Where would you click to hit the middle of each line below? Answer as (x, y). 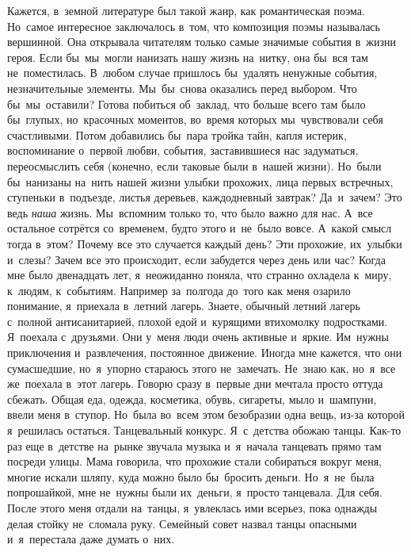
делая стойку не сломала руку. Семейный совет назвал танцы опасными (182, 523)
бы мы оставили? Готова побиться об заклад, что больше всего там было (186, 103)
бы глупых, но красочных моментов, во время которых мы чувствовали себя (195, 119)
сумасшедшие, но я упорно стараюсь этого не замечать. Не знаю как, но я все (202, 368)
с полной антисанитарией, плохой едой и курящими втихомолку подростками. (198, 321)
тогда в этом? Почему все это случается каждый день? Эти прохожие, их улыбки (205, 243)
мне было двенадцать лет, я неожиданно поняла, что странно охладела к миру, (200, 275)
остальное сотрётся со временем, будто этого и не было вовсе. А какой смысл (200, 228)
